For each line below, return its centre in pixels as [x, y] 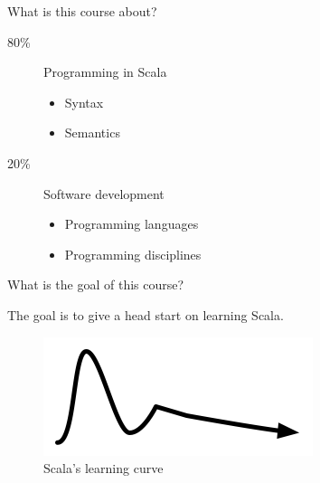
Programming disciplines [133, 254]
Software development [104, 193]
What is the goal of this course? [96, 284]
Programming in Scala [105, 72]
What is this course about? [82, 11]
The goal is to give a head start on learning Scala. [146, 314]
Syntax [84, 102]
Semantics [92, 133]
